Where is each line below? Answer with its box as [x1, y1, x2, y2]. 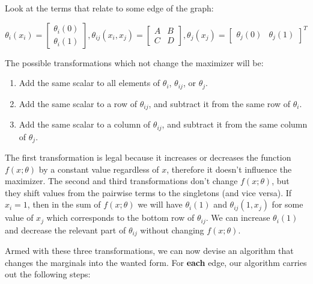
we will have [138, 198, 183, 211]
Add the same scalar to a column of [19, 118, 151, 131]
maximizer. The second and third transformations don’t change [5, 174, 238, 187]
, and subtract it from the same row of [148, 97, 290, 110]
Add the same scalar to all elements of [19, 76, 160, 89]
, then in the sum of [27, 198, 101, 211]
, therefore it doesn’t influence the [166, 162, 292, 175]
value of [5, 211, 34, 224]
